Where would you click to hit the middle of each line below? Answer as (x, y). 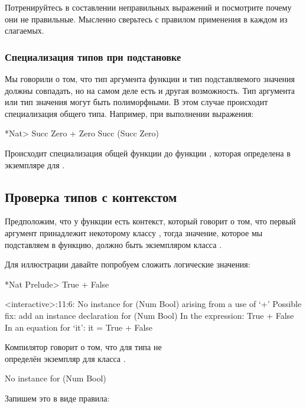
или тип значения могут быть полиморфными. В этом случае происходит (136, 102)
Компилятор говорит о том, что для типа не (83, 347)
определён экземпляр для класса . (65, 358)
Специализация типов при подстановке (93, 56)
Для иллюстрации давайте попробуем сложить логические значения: (128, 264)
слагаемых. (25, 30)
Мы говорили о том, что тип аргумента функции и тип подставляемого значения (150, 79)
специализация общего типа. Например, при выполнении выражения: (129, 113)
